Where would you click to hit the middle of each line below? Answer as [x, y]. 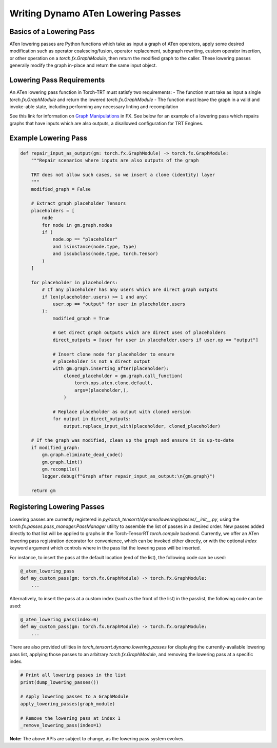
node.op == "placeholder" [85, 239]
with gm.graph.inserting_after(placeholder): [111, 369]
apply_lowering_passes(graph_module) [68, 704]
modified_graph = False [61, 189]
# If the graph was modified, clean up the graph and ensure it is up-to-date [133, 440]
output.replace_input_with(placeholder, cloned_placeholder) [142, 426]
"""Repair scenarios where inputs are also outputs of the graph [115, 161]
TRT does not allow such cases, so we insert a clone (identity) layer [123, 175]
